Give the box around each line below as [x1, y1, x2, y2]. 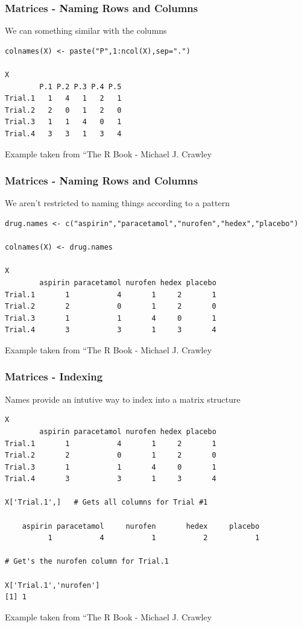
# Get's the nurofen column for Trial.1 [5, 557, 169, 566]
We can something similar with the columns [5, 24, 167, 37]
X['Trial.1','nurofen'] [5, 581, 100, 590]
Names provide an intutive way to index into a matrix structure [5, 392, 241, 405]
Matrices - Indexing [5, 369, 103, 384]
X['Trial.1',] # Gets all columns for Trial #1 [5, 498, 208, 507]
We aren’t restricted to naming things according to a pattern [5, 197, 230, 209]
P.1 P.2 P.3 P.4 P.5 [39, 82, 122, 91]
